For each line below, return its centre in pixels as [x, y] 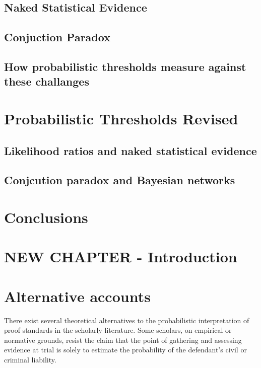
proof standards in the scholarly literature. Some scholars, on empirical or [118, 330]
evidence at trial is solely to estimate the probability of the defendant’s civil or [125, 350]
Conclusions [46, 217]
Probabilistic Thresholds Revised [121, 118]
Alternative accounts [77, 296]
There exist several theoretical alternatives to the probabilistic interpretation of [127, 320]
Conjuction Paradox [57, 37]
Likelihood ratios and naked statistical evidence [130, 150]
